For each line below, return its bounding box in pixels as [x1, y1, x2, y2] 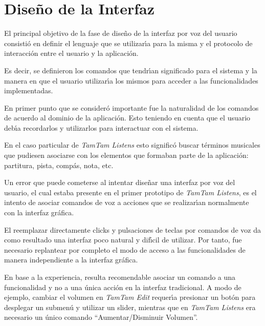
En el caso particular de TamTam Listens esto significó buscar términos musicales [4, 139, 260, 150]
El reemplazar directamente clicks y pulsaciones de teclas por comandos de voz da [4, 224, 261, 235]
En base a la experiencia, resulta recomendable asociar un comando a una [4, 272, 236, 282]
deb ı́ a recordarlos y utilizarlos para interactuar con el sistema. [4, 122, 198, 133]
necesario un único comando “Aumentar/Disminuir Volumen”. [4, 312, 198, 322]
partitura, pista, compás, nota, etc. [4, 159, 114, 170]
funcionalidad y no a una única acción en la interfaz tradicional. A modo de [4, 281, 241, 292]
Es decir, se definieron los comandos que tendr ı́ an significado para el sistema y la [4, 65, 257, 75]
